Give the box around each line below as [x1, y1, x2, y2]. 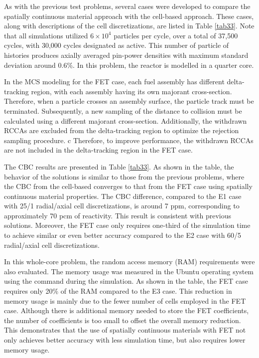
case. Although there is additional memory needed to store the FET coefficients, [4, 305, 249, 316]
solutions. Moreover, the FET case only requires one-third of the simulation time [4, 220, 251, 230]
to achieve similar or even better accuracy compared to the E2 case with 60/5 [4, 230, 242, 240]
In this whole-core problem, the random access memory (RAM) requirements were [4, 256, 255, 267]
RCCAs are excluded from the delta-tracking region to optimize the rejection [4, 125, 239, 136]
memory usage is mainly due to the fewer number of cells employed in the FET [4, 295, 246, 306]
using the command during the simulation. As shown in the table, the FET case [4, 276, 249, 286]
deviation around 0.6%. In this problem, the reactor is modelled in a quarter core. [4, 59, 254, 70]
